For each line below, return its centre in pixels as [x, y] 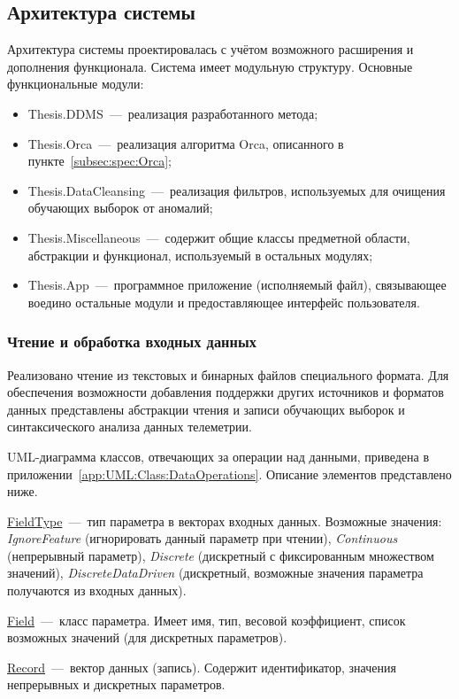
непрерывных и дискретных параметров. [116, 684]
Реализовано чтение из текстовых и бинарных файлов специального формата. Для [228, 374]
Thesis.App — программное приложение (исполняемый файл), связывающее [237, 285]
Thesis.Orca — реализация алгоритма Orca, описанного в [186, 143]
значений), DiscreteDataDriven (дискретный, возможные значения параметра [215, 573]
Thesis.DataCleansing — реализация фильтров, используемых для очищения [237, 190]
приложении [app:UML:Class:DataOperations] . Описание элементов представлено [229, 474]
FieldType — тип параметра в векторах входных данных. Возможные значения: [225, 520]
